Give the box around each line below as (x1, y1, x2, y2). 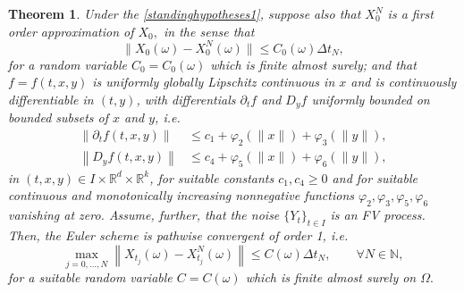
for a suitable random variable (8, 268, 173, 287)
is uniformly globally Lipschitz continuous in (92, 72, 335, 91)
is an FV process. (330, 205, 426, 224)
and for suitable (332, 168, 418, 187)
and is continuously (350, 72, 457, 91)
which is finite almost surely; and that (210, 54, 417, 73)
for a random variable (8, 54, 127, 73)
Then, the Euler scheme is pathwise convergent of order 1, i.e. (8, 226, 349, 245)
